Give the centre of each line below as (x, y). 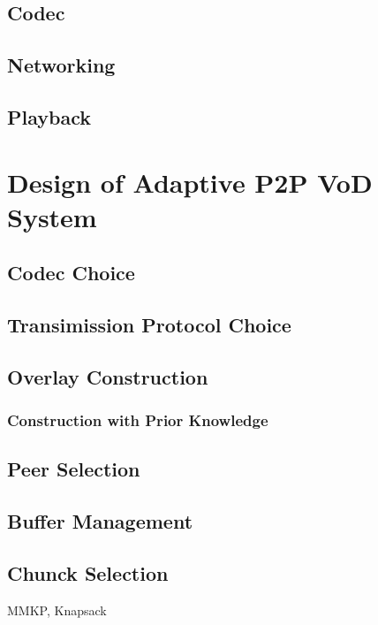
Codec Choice (71, 273)
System (52, 216)
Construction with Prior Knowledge (138, 420)
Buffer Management (100, 521)
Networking (61, 65)
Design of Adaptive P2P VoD (190, 182)
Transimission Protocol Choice (149, 325)
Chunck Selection (88, 573)
